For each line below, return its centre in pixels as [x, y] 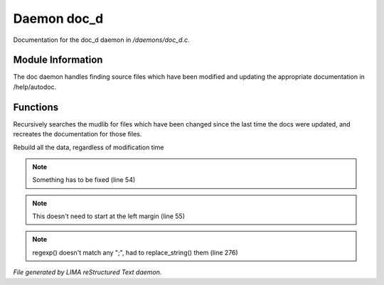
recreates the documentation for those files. [78, 134]
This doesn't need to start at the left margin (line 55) [108, 216]
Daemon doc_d [58, 18]
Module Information [58, 60]
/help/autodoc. [35, 87]
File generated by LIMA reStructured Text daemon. [87, 272]
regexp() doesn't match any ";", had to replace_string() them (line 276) [135, 252]
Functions [36, 107]
